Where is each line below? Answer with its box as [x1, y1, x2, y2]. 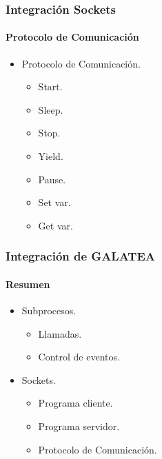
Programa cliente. [38, 396, 113, 410]
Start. [38, 79, 63, 94]
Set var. [38, 195, 71, 210]
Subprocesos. [21, 303, 77, 318]
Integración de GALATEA [6, 247, 155, 265]
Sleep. [38, 102, 63, 116]
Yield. [38, 149, 63, 163]
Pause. [38, 172, 66, 186]
